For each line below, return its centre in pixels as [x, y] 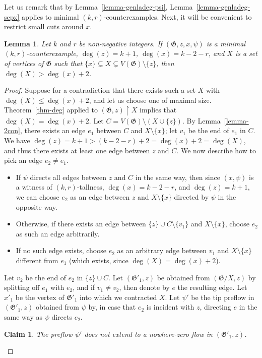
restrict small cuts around [44, 26]
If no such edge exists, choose [61, 250]
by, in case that [112, 307]
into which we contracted [118, 297]
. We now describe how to [216, 150]
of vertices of [24, 63]
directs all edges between [68, 177]
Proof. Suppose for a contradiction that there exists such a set [100, 90]
